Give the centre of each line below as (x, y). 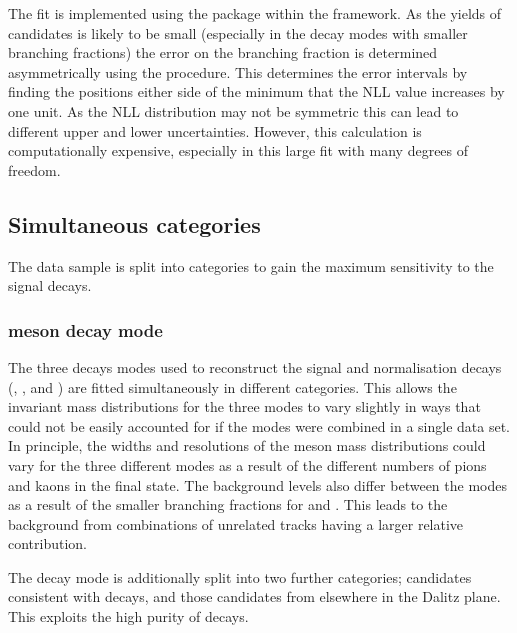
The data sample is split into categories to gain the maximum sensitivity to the (251, 265)
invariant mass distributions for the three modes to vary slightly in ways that (244, 406)
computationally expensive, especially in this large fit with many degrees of (238, 150)
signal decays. (50, 285)
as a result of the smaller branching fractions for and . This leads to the (228, 504)
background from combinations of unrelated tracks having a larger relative (236, 523)
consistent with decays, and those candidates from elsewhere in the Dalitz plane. (254, 596)
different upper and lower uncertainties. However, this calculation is (215, 130)
